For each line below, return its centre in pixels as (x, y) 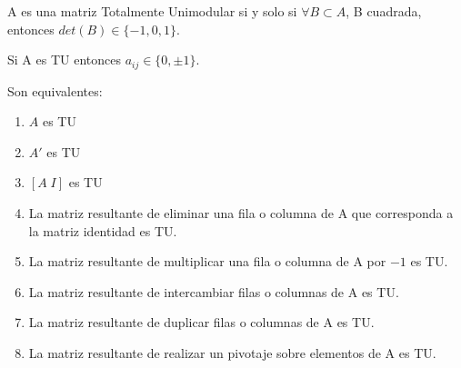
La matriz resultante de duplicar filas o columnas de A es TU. (201, 322)
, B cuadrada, (384, 11)
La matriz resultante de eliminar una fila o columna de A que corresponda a (241, 213)
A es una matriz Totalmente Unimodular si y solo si (152, 11)
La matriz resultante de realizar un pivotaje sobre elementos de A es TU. (232, 352)
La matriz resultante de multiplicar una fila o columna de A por (207, 261)
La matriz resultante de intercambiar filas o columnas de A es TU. (214, 291)
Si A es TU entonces (64, 60)
